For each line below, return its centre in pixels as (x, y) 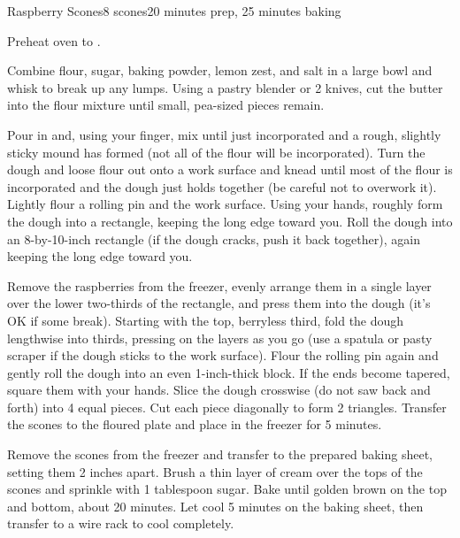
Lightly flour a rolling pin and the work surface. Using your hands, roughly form (225, 204)
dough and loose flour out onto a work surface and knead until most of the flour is (230, 169)
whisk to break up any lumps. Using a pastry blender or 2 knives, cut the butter (225, 87)
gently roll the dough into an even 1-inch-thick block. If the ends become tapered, (229, 372)
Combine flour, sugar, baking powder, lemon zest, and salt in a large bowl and (220, 70)
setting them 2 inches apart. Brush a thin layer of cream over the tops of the (215, 471)
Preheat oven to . (54, 40)
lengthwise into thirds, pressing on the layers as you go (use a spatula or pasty (220, 338)
